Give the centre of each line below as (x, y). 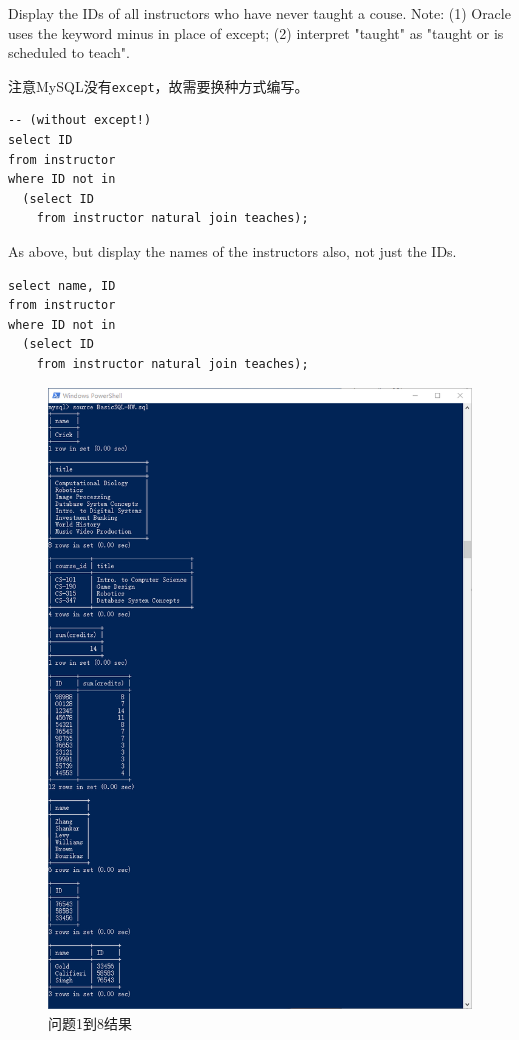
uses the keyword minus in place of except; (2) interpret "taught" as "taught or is (256, 32)
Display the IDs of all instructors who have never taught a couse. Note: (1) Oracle (259, 13)
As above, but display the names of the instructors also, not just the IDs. (232, 251)
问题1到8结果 (90, 1022)
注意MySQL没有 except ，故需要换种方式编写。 (158, 85)
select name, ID (62, 285)
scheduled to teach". (69, 52)
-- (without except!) (80, 120)
